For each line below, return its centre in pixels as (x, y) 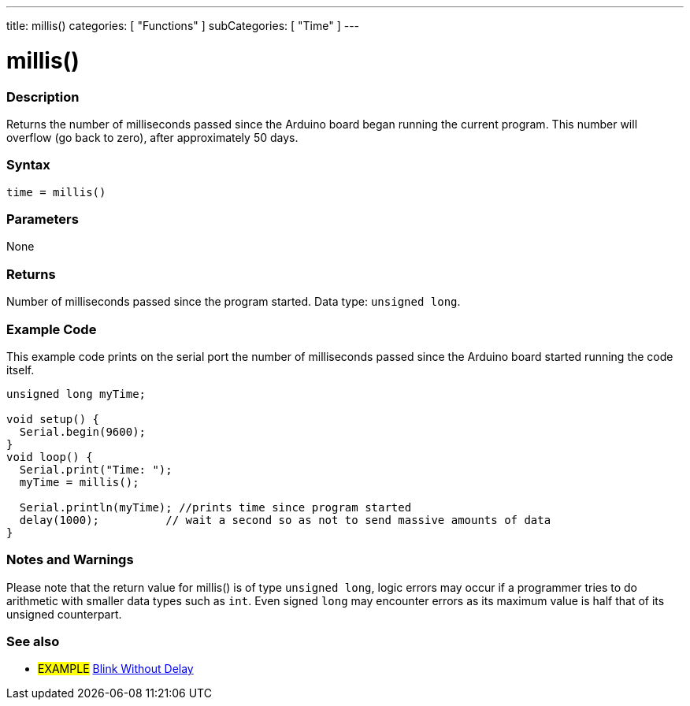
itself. (20, 370)
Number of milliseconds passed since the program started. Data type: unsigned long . (234, 302)
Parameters (43, 219)
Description (43, 97)
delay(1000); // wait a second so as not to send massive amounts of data (285, 520)
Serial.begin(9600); (83, 431)
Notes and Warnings (70, 560)
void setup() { (53, 419)
